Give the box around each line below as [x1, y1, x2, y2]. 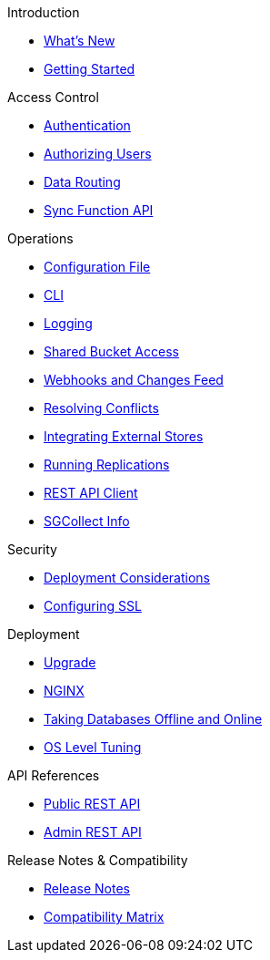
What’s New [44, 33, 115, 48]
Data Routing [44, 174, 121, 190]
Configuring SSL [44, 598, 142, 614]
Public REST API [44, 796, 141, 811]
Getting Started [44, 61, 135, 77]
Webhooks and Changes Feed [44, 372, 224, 387]
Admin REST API [44, 824, 142, 840]
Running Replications [44, 457, 170, 472]
